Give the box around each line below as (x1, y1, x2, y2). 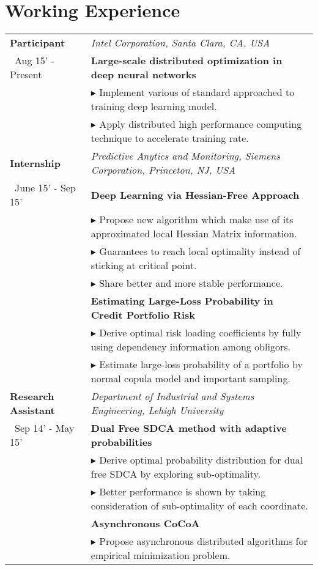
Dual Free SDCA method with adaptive (91, 421, 287, 435)
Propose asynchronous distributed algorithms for (99, 534, 308, 549)
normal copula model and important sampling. (91, 371, 290, 386)
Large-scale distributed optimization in (91, 53, 283, 68)
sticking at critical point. (91, 258, 197, 273)
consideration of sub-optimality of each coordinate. (91, 498, 308, 513)
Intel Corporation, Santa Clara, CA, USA (91, 35, 270, 50)
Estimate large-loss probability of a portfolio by (99, 357, 303, 372)
